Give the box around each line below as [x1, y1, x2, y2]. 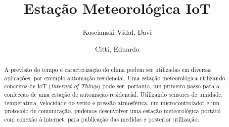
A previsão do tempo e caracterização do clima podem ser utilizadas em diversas [4, 65, 212, 74]
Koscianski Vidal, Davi [83, 27, 152, 37]
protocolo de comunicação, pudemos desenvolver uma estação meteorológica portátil [4, 107, 221, 115]
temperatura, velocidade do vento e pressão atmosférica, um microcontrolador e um [4, 98, 220, 107]
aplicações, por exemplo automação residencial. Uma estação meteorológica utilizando [4, 73, 225, 82]
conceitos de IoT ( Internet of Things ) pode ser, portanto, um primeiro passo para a [4, 82, 220, 90]
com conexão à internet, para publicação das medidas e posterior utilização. [4, 115, 199, 124]
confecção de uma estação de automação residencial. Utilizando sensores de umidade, [4, 90, 223, 99]
